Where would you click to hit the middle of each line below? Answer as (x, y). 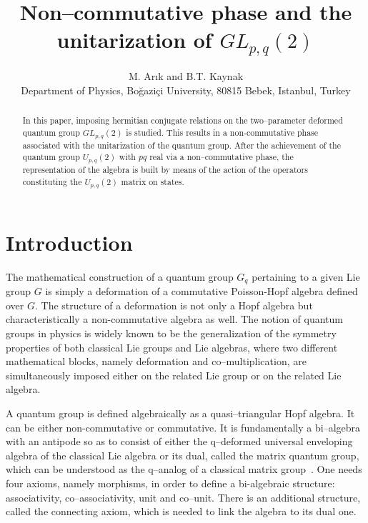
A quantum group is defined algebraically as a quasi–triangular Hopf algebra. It (180, 413)
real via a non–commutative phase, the (222, 157)
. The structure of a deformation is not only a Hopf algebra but (174, 305)
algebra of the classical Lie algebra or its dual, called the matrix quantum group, (183, 455)
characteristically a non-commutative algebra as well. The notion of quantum (174, 319)
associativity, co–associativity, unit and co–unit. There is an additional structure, (183, 497)
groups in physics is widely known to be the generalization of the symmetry (171, 333)
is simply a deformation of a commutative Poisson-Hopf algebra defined (202, 291)
